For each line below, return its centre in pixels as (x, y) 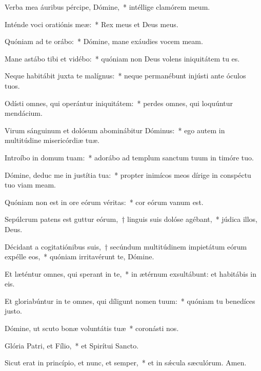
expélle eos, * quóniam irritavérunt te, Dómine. (79, 256)
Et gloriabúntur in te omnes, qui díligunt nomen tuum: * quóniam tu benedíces (130, 301)
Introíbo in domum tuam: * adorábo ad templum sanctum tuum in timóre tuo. (129, 157)
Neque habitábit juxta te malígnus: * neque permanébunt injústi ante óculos (125, 76)
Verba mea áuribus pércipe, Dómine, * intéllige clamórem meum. (107, 7)
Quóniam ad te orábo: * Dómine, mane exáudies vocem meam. (104, 41)
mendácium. (24, 113)
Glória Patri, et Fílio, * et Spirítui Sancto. (72, 345)
